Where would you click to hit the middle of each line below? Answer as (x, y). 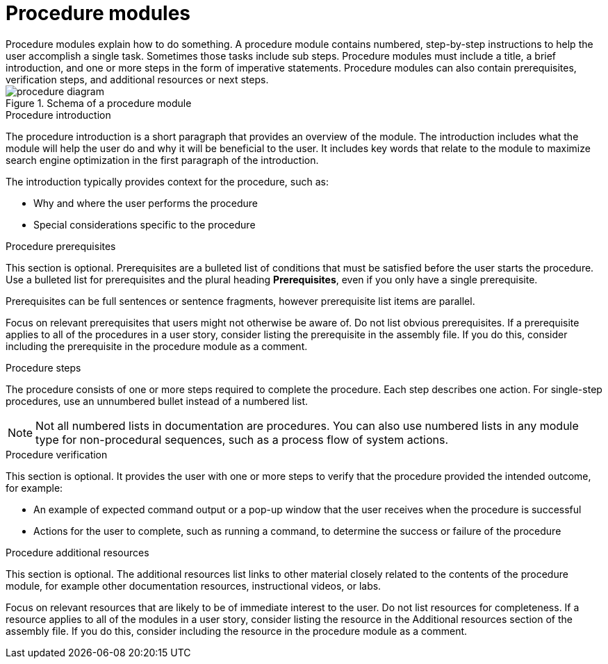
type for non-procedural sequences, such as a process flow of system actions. (242, 439)
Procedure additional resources (77, 552)
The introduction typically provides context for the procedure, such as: (167, 181)
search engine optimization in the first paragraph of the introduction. (162, 160)
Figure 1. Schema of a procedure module (99, 103)
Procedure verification (57, 454)
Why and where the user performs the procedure (146, 203)
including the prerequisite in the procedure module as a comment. (157, 346)
